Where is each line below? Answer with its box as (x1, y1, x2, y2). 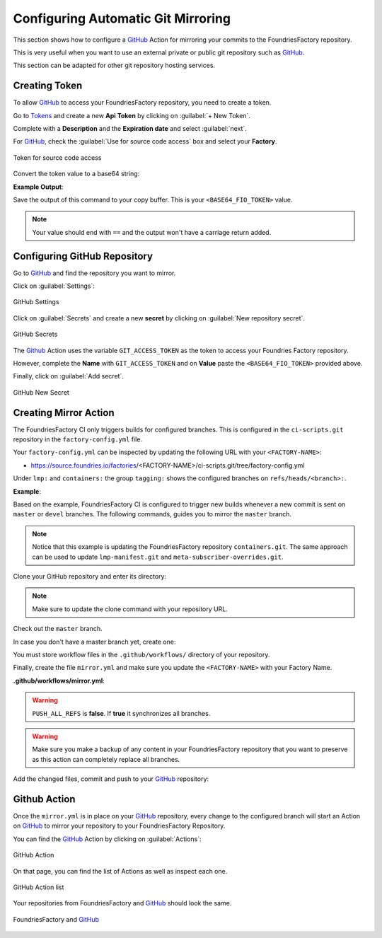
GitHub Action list (13, 883, 64, 891)
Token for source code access (13, 153, 102, 162)
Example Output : (13, 183, 64, 191)
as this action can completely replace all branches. (32, 755, 180, 763)
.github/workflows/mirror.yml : (13, 676, 105, 685)
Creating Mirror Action (13, 407, 115, 419)
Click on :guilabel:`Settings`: (13, 282, 95, 290)
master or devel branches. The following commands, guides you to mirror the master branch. (13, 510, 291, 519)
